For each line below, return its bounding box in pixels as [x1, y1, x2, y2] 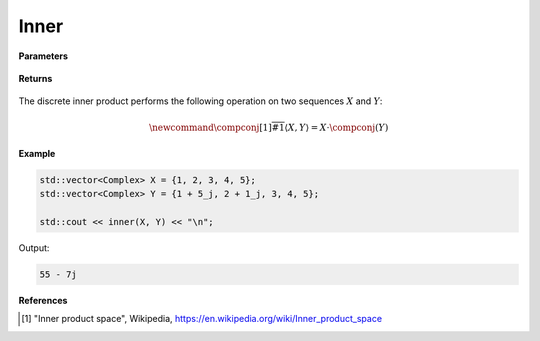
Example [18, 147, 56, 159]
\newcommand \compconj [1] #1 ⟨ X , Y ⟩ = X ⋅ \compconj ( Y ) [148, 121, 389, 133]
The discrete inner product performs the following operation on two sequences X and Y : [18, 95, 383, 107]
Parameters [18, 50, 69, 62]
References [18, 295, 68, 307]
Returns [18, 72, 53, 84]
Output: [18, 242, 50, 254]
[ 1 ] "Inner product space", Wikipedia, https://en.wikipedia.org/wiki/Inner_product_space [21, 313, 383, 325]
